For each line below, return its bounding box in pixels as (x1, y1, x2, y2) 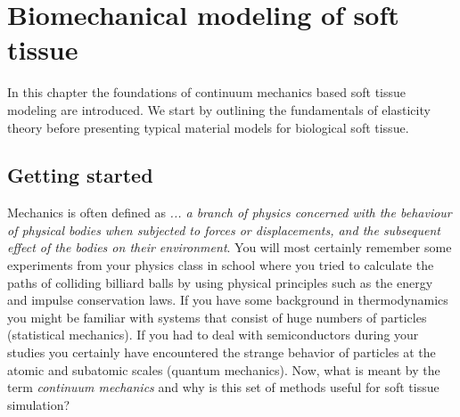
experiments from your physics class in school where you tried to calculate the (7, 256, 434, 274)
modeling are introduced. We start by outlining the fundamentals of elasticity (7, 100, 431, 119)
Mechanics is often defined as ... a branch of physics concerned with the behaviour (7, 203, 452, 222)
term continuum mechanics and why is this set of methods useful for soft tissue (7, 378, 439, 397)
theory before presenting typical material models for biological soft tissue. (7, 118, 409, 136)
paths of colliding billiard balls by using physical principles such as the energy (7, 273, 433, 291)
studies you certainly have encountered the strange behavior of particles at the (7, 343, 436, 362)
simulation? (7, 395, 70, 413)
